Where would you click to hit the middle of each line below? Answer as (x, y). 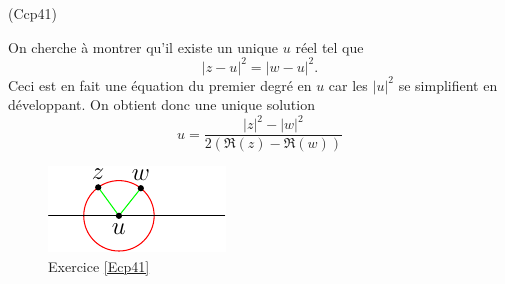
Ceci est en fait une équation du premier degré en (160, 84)
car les (348, 84)
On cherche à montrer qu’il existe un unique (143, 46)
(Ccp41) (32, 13)
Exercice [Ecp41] (99, 266)
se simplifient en (448, 84)
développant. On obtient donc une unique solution (161, 104)
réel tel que (329, 46)
